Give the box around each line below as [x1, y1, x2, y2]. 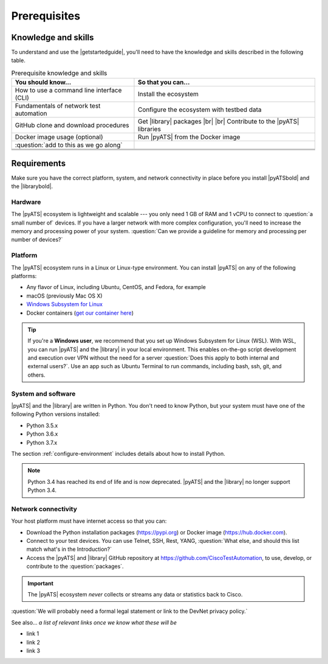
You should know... [15, 78, 72, 86]
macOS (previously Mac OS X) [26, 292, 103, 299]
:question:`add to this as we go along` [15, 141, 123, 149]
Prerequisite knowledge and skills [11, 69, 108, 77]
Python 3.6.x [26, 430, 58, 438]
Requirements [11, 158, 66, 169]
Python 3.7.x [26, 439, 58, 446]
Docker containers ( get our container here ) [26, 309, 134, 316]
